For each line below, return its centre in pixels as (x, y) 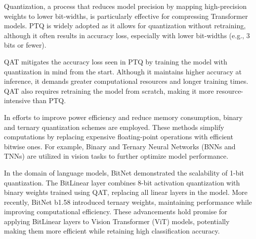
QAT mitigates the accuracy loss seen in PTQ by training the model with (116, 61)
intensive (17, 100)
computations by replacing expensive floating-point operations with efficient (119, 137)
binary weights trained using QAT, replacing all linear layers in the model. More (126, 192)
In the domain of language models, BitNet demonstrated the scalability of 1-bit (124, 172)
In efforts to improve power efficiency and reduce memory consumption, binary (123, 117)
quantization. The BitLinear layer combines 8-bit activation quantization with (122, 182)
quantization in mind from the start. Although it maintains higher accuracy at (123, 71)
